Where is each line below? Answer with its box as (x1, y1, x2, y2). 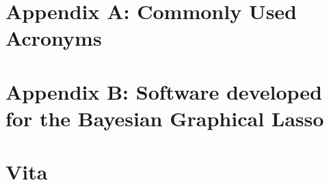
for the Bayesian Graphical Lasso (5, 104, 324, 132)
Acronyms (5, 24, 102, 52)
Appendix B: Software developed (5, 77, 322, 105)
